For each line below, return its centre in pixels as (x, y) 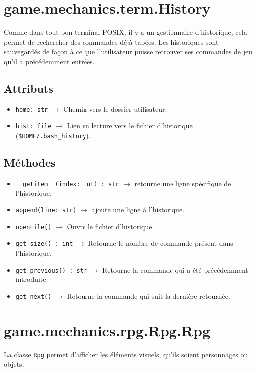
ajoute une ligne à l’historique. (138, 210)
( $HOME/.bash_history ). (53, 136)
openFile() (34, 227)
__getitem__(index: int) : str (67, 184)
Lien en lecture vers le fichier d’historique (130, 126)
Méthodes (30, 162)
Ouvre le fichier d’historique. (110, 226)
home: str (32, 110)
